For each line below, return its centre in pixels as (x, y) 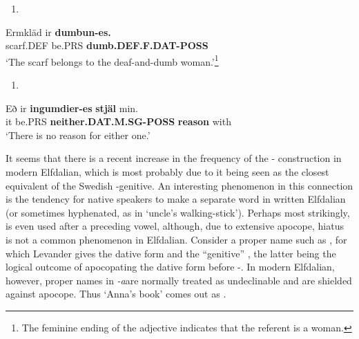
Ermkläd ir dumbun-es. (58, 31)
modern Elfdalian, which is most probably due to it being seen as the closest (167, 172)
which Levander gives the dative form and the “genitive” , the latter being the (171, 253)
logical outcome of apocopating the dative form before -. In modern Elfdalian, (170, 267)
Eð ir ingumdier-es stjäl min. (72, 108)
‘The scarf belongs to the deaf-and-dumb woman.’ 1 (112, 60)
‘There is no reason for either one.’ (78, 135)
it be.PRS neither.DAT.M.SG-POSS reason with (118, 121)
